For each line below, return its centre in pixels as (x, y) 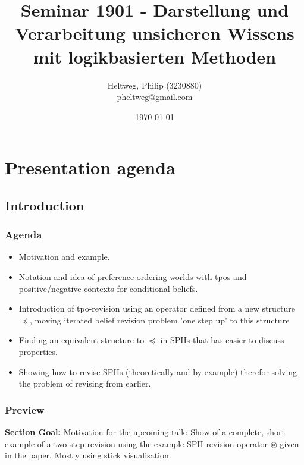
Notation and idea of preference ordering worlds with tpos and (133, 277)
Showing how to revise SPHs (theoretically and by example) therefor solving (158, 371)
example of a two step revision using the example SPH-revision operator (137, 443)
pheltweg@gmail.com (155, 97)
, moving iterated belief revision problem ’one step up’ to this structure (159, 320)
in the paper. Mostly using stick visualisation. (88, 455)
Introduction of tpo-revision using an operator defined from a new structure (157, 308)
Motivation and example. (64, 257)
